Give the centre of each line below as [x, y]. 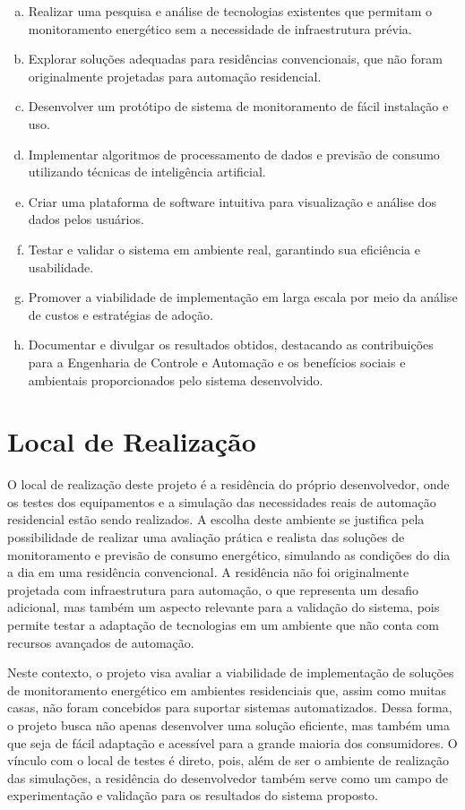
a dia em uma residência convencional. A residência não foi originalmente [208, 572]
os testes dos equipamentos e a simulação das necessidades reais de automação [222, 501]
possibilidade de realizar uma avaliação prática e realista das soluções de [206, 537]
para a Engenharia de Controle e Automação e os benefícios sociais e [217, 362]
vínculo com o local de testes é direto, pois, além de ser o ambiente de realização [228, 760]
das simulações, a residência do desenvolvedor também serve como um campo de [228, 777]
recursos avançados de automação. [101, 642]
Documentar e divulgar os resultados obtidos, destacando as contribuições [231, 345]
